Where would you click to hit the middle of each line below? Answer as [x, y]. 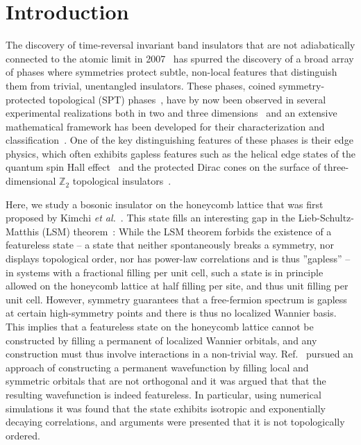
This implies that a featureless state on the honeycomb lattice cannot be [160, 326]
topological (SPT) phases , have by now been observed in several [187, 99]
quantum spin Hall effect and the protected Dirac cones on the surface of [163, 167]
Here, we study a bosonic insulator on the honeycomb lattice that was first [165, 204]
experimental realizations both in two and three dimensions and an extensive [171, 113]
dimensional [31, 181]
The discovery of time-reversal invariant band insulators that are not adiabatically [180, 45]
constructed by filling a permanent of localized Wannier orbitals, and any [161, 340]
